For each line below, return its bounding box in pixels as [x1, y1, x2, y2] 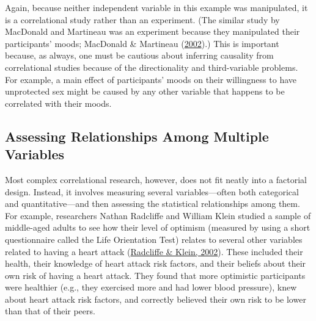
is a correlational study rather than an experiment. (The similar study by [5, 13, 280, 26]
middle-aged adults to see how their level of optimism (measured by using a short [5, 221, 310, 234]
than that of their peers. [5, 305, 95, 317]
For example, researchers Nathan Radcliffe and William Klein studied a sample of [5, 209, 311, 222]
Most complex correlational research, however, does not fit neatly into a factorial [5, 173, 307, 186]
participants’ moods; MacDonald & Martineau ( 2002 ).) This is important [5, 37, 279, 49]
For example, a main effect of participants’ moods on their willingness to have [5, 73, 296, 85]
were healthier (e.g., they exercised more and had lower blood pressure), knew [5, 281, 297, 294]
